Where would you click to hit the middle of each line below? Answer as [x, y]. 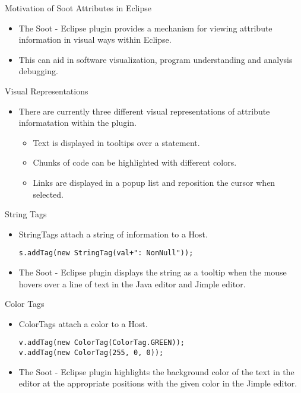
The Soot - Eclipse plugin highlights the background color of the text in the [156, 371]
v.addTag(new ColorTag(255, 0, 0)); [91, 353]
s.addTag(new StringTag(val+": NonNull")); [106, 253]
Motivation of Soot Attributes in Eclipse [78, 8]
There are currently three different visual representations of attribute [144, 111]
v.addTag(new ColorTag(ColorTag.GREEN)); [102, 343]
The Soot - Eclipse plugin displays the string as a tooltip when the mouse [153, 272]
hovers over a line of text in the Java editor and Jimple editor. [132, 283]
